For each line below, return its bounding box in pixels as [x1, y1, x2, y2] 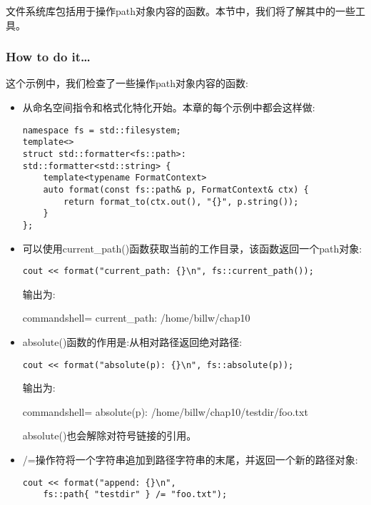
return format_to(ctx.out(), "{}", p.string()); [63, 196, 299, 207]
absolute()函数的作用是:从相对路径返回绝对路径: [22, 334, 243, 349]
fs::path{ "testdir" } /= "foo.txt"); [43, 489, 228, 500]
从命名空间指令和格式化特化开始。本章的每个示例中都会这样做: [22, 100, 315, 114]
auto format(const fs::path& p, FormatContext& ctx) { [43, 184, 309, 195]
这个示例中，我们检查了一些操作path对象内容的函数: [6, 76, 248, 91]
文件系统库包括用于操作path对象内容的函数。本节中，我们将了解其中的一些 [6, 4, 356, 18]
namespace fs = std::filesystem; [22, 125, 181, 136]
